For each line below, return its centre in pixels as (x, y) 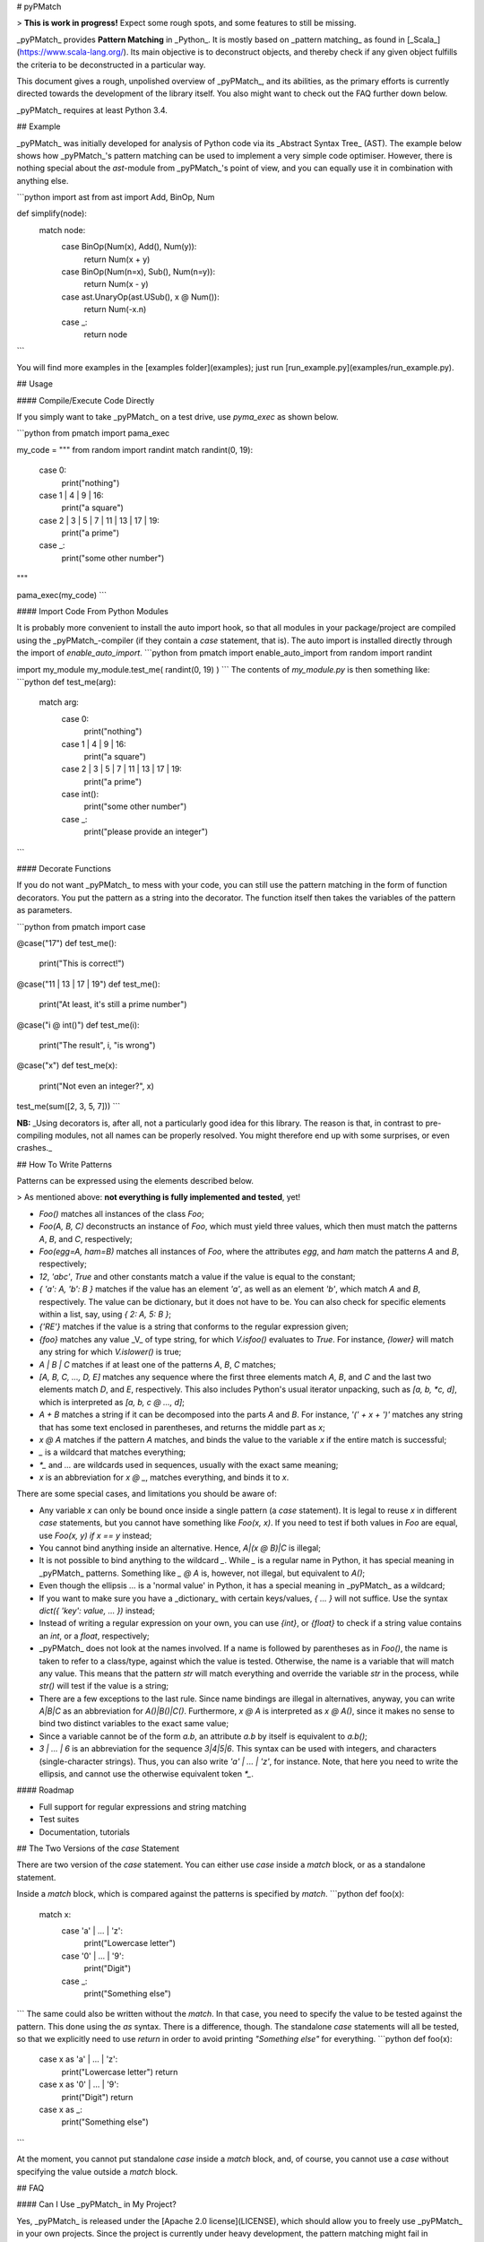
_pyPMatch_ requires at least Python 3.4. (92, 110)
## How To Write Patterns (64, 1164)
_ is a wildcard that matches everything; (112, 1452)
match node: (62, 230)
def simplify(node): (52, 213)
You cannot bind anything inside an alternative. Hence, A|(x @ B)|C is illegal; (180, 1548)
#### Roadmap (45, 1790)
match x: (55, 1914)
